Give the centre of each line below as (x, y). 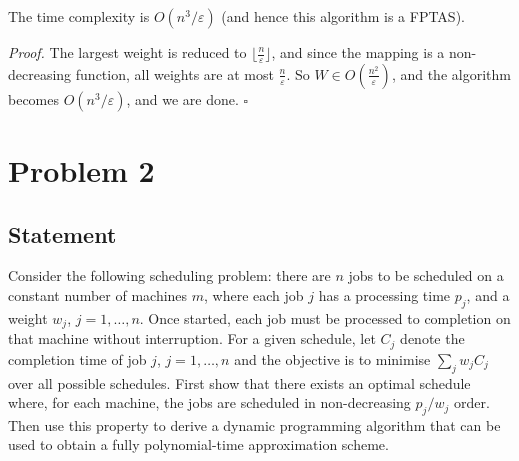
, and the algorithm (451, 73)
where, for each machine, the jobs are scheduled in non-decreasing (209, 402)
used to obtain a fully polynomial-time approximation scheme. (198, 444)
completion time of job (77, 358)
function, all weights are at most (174, 73)
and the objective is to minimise (332, 358)
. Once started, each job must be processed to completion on (325, 317)
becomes (34, 98)
